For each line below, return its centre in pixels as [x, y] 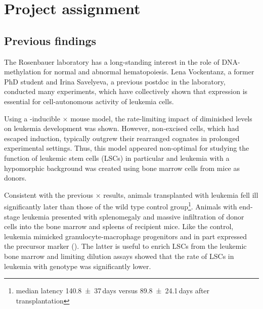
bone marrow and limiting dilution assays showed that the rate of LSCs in [119, 256]
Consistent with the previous [49, 194]
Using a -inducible [32, 118]
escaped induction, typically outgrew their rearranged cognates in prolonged [122, 138]
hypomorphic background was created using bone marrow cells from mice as [122, 168]
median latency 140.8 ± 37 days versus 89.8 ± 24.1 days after [113, 291]
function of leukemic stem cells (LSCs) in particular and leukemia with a [117, 158]
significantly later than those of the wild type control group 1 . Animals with [121, 206]
